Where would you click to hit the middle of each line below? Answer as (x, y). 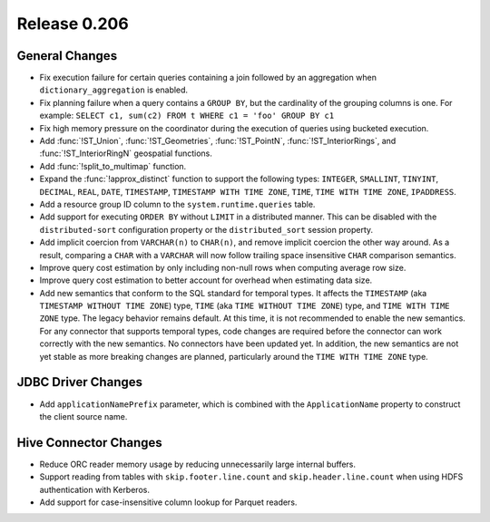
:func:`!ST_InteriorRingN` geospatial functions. (126, 153)
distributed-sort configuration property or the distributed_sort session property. (206, 229)
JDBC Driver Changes (80, 382)
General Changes (67, 56)
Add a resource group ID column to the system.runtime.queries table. (177, 204)
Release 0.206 (73, 24)
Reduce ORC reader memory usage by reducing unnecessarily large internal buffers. (198, 464)
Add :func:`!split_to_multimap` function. (113, 166)
